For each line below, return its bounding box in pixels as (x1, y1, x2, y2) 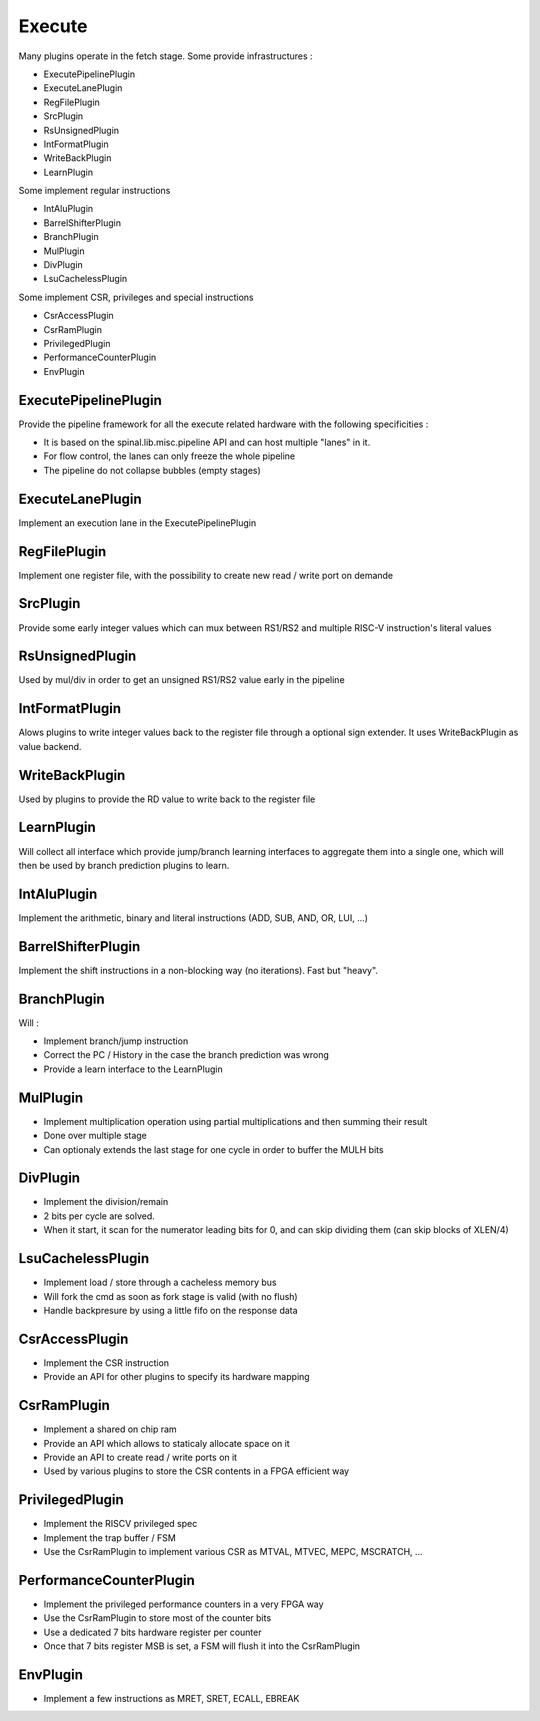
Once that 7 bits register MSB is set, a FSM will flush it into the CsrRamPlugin (43, 1640, 360, 1652)
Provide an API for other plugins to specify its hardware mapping (43, 1371, 310, 1383)
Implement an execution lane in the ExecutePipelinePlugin (18, 516, 257, 529)
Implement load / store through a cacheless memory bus (43, 1276, 277, 1289)
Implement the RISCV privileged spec (43, 1518, 198, 1530)
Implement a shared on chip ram (43, 1423, 177, 1435)
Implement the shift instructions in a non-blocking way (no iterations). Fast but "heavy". (18, 964, 379, 976)
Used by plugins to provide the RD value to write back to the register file (18, 793, 316, 805)
